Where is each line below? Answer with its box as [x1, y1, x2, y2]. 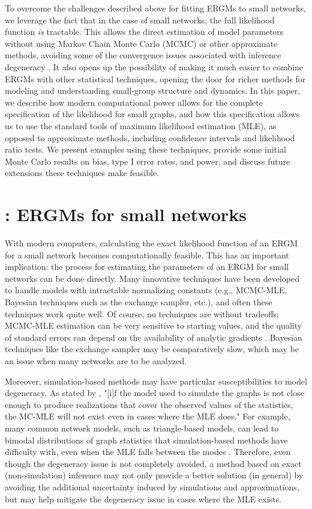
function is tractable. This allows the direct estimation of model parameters [5, 25, 283, 38]
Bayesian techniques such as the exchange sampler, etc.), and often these [5, 296, 272, 308]
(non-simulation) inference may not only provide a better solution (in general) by [5, 469, 304, 481]
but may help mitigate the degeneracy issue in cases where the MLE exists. [5, 492, 281, 505]
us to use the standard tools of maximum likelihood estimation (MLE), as [5, 119, 277, 132]
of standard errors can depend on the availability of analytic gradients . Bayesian [5, 331, 302, 343]
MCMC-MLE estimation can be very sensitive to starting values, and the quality [5, 319, 302, 332]
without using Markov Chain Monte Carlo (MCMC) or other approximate [5, 37, 278, 49]
